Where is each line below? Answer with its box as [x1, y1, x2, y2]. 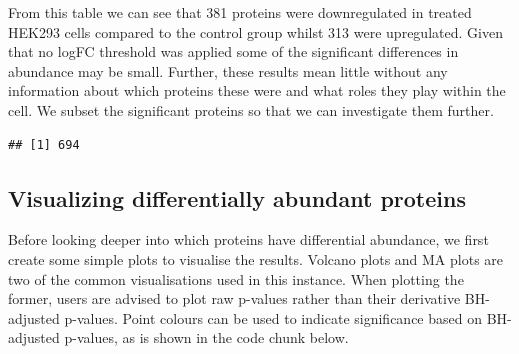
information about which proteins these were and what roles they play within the [8, 80, 506, 101]
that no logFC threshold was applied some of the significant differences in [8, 41, 459, 62]
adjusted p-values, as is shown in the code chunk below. [8, 327, 349, 348]
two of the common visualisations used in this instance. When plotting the [8, 268, 464, 289]
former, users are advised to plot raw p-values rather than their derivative [8, 288, 461, 309]
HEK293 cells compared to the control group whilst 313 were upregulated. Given [8, 21, 503, 42]
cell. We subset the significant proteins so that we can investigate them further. [8, 99, 494, 120]
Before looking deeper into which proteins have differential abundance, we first [8, 229, 489, 250]
